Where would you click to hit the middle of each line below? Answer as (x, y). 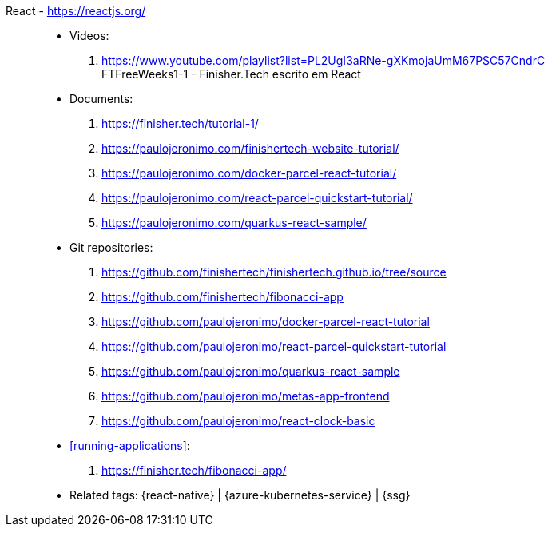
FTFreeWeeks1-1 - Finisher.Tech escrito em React (231, 74)
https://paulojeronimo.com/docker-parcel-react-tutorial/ (249, 173)
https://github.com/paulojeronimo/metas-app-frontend (246, 396)
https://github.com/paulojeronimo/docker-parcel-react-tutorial (266, 322)
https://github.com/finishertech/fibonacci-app (222, 297)
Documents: (101, 99)
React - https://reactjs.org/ (76, 11)
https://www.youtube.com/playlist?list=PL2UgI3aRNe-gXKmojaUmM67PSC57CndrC (324, 60)
